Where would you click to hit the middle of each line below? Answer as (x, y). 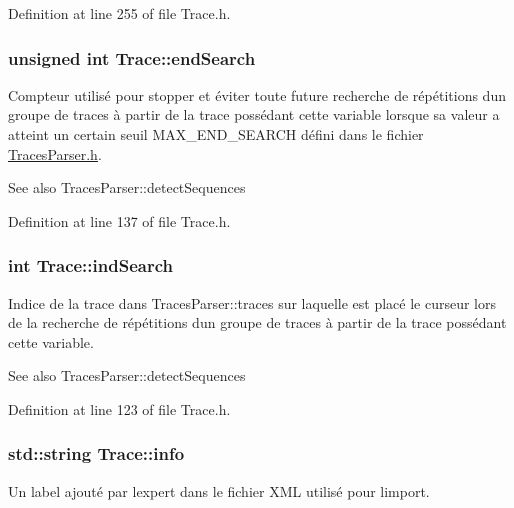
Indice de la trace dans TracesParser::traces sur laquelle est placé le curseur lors (252, 302)
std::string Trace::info (96, 453)
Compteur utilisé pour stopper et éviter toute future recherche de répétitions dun (257, 94)
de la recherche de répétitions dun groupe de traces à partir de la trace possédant (257, 322)
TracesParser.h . (55, 153)
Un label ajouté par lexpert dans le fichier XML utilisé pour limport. (219, 490)
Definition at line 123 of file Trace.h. (119, 408)
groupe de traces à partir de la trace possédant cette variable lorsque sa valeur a (254, 114)
